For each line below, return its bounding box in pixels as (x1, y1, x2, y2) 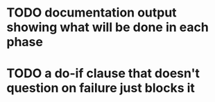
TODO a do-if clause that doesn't (6, 65, 200, 81)
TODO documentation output (6, 5, 178, 21)
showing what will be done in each (6, 19, 209, 35)
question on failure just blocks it (6, 81, 196, 96)
